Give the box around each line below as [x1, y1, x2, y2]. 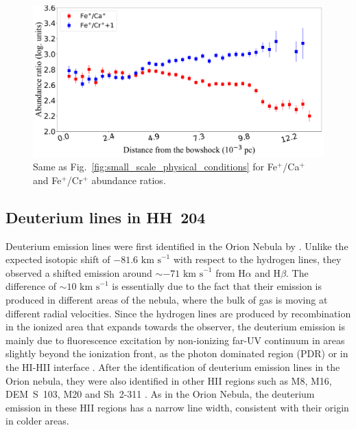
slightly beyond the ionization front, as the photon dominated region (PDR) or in [5, 346, 348, 361]
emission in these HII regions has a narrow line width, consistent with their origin [5, 400, 349, 414]
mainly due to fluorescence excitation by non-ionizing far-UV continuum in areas [5, 332, 345, 347]
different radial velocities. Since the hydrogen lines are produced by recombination [5, 306, 351, 320]
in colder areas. [5, 414, 69, 428]
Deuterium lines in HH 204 [5, 206, 206, 227]
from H [215, 265, 246, 280]
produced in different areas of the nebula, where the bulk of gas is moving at [5, 293, 328, 307]
